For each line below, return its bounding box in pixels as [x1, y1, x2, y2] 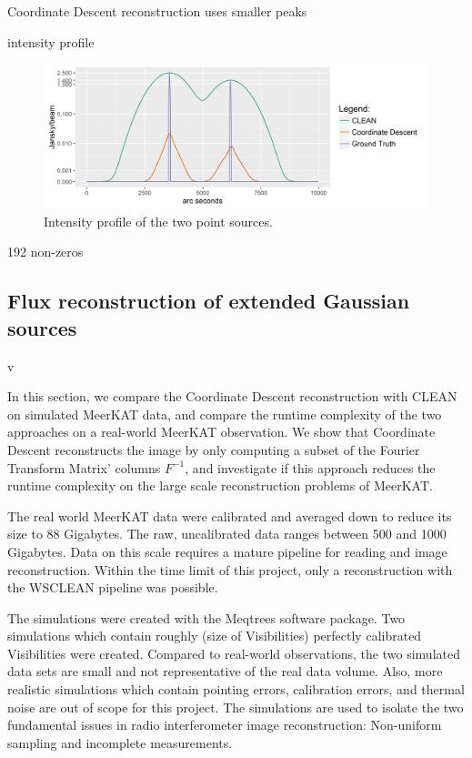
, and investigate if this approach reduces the [185, 458, 436, 477]
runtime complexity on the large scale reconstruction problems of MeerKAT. [7, 476, 433, 495]
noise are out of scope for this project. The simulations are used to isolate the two [7, 697, 464, 716]
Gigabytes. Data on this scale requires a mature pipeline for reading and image [7, 541, 447, 561]
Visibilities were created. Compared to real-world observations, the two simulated [7, 643, 460, 662]
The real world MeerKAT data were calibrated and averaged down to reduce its [7, 506, 452, 525]
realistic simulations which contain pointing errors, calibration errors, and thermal [7, 680, 465, 699]
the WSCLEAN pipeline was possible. [7, 578, 218, 597]
